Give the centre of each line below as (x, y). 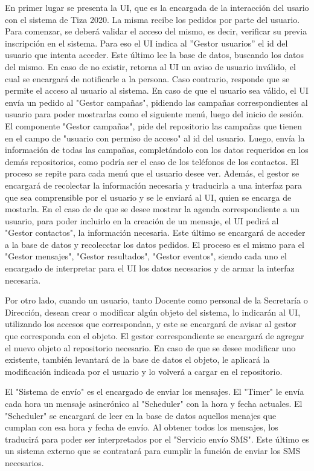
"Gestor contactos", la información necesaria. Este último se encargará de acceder (155, 232)
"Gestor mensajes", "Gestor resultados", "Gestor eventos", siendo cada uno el (146, 256)
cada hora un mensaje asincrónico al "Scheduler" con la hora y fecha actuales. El (154, 403)
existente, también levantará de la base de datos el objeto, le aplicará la (137, 359)
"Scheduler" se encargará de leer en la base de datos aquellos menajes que (141, 415)
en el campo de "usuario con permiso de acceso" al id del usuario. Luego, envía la (155, 138)
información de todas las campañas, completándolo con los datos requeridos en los (157, 150)
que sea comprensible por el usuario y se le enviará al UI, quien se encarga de (148, 197)
